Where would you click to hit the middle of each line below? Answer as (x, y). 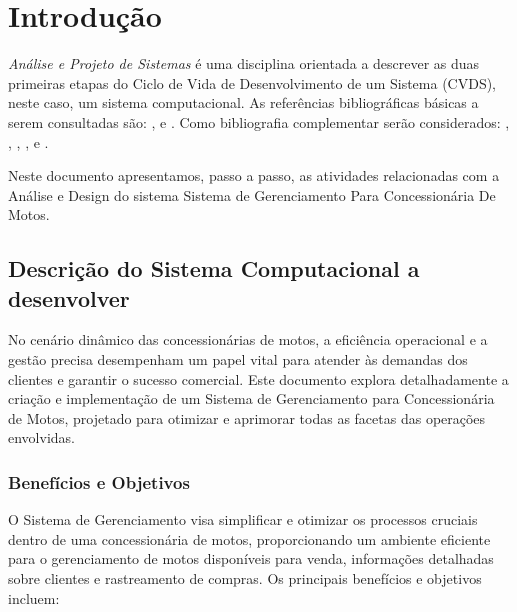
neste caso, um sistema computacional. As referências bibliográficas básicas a (243, 102)
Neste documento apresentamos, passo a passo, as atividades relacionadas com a (254, 175)
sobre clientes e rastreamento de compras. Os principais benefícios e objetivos (245, 578)
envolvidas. (41, 437)
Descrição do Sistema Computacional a (214, 268)
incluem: (34, 597)
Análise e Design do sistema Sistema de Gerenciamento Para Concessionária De (252, 194)
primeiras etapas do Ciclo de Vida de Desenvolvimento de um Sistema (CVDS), (252, 82)
